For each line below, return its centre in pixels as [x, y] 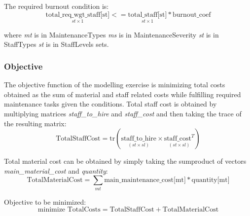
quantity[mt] [211, 180]
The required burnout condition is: [56, 6]
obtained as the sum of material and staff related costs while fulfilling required [123, 94]
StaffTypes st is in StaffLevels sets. [56, 44]
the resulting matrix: [35, 123]
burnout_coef [192, 15]
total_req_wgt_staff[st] [78, 15]
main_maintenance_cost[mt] [145, 180]
